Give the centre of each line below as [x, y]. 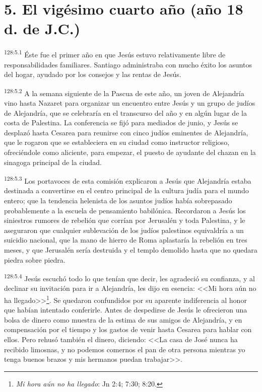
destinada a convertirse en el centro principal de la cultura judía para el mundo [126, 190]
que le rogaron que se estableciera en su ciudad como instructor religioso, [117, 142]
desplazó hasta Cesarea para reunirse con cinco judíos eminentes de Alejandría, [126, 132]
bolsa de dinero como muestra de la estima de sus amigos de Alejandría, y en [123, 319]
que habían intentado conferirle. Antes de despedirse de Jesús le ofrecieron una [126, 310]
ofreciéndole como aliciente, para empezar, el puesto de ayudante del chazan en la [130, 152]
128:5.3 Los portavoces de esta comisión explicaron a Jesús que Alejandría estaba [128, 180]
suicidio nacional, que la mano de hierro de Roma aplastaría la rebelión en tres [126, 240]
